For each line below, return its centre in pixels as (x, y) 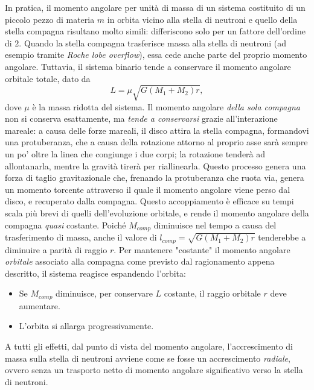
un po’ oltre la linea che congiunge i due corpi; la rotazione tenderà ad (135, 154)
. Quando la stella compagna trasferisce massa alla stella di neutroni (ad (153, 42)
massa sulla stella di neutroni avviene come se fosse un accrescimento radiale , (148, 358)
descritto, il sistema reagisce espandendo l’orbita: (95, 273)
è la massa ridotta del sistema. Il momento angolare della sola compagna (166, 106)
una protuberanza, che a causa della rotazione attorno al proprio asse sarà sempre (156, 142)
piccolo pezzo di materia (50, 19)
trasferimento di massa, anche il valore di (81, 237)
